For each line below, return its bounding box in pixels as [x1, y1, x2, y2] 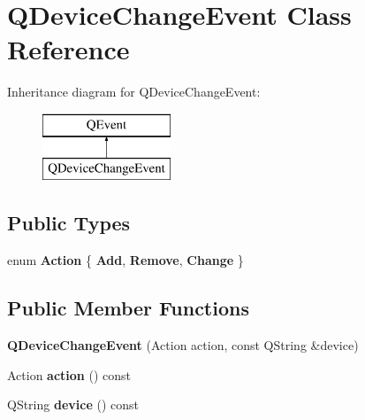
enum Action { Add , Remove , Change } [7, 251, 244, 269]
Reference [7, 31, 130, 67]
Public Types [7, 209, 131, 237]
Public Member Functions [7, 294, 249, 322]
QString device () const [7, 395, 139, 414]
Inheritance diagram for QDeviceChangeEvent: [7, 82, 261, 101]
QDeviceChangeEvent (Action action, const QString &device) [7, 336, 359, 354]
